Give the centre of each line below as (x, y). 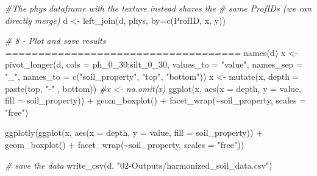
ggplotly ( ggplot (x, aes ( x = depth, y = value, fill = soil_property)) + (134, 132)
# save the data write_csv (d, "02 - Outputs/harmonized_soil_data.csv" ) (139, 165)
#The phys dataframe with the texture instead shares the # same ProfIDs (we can (158, 8)
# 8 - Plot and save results (55, 40)
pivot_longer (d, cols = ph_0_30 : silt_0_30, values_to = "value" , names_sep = (154, 64)
